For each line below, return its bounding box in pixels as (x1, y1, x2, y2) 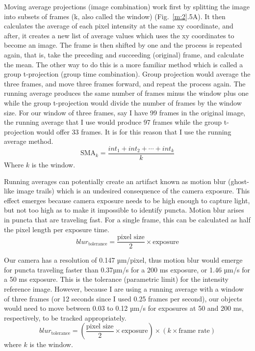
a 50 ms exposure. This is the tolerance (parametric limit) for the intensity (4, 274, 229, 284)
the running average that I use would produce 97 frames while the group (4, 117, 222, 127)
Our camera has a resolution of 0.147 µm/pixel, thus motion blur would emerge (4, 255, 243, 265)
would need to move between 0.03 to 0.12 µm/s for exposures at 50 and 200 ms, (4, 303, 244, 313)
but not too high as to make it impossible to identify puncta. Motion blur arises (4, 205, 244, 215)
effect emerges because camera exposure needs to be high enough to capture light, (4, 195, 250, 205)
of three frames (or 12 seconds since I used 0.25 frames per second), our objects (4, 293, 242, 303)
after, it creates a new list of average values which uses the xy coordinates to (4, 30, 234, 40)
